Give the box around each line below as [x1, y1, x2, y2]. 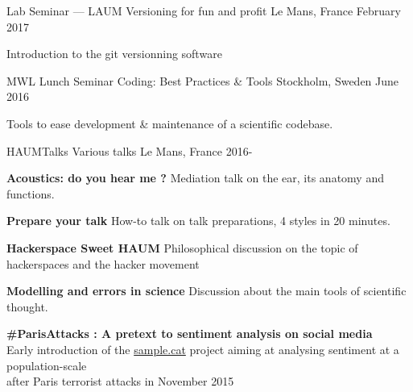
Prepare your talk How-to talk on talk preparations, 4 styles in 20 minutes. [6, 212, 390, 229]
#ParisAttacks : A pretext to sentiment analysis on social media [6, 325, 373, 342]
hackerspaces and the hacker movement [6, 255, 200, 272]
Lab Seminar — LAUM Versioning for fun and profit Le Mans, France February [6, 2, 401, 19]
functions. [6, 185, 55, 202]
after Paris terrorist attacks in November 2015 [6, 373, 234, 390]
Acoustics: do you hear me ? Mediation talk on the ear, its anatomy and [6, 169, 384, 186]
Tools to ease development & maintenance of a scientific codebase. [6, 115, 333, 131]
